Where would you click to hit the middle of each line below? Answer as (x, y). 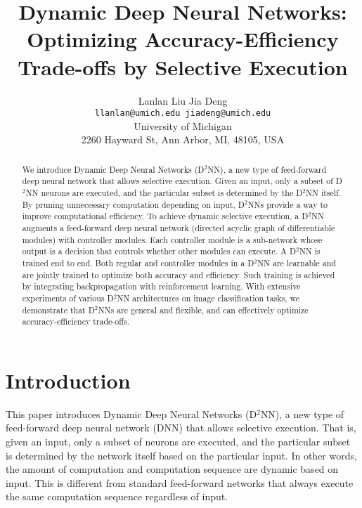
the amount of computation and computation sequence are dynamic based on (172, 469)
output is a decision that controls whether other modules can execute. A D (159, 251)
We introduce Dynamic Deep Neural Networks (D (113, 169)
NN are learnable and (297, 262)
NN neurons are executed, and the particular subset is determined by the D (164, 193)
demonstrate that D (58, 310)
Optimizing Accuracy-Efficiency (183, 39)
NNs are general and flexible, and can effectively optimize (203, 310)
